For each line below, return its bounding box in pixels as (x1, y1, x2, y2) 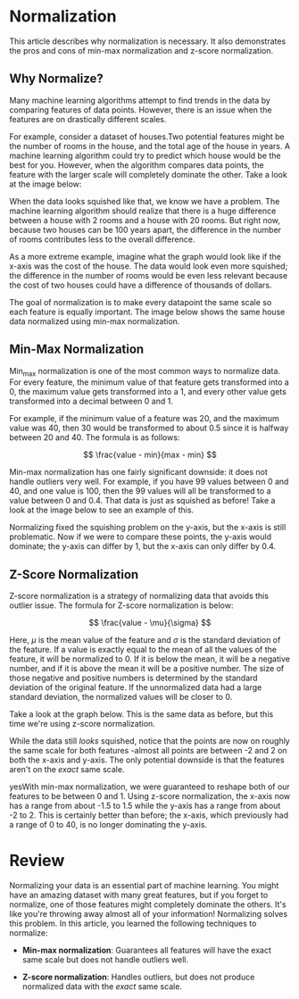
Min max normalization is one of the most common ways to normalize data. (9, 365, 281, 379)
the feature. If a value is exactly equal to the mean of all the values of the (9, 645, 277, 655)
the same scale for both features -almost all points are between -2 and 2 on (9, 745, 287, 756)
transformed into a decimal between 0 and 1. (9, 395, 174, 407)
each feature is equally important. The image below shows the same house (9, 306, 286, 317)
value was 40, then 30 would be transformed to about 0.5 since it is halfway (9, 422, 289, 434)
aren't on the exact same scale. (9, 764, 125, 775)
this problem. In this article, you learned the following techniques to (9, 918, 257, 929)
